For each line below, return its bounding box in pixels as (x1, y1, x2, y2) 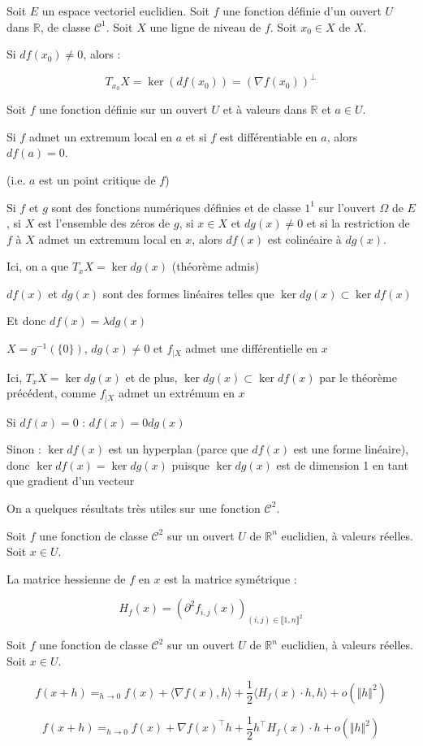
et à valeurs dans (222, 101, 307, 118)
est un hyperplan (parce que (108, 440, 248, 458)
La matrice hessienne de (6, 570, 126, 587)
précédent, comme (6, 384, 97, 401)
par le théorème (319, 368, 397, 385)
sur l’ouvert (318, 198, 376, 215)
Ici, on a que (6, 258, 69, 275)
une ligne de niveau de (149, 18, 261, 35)
